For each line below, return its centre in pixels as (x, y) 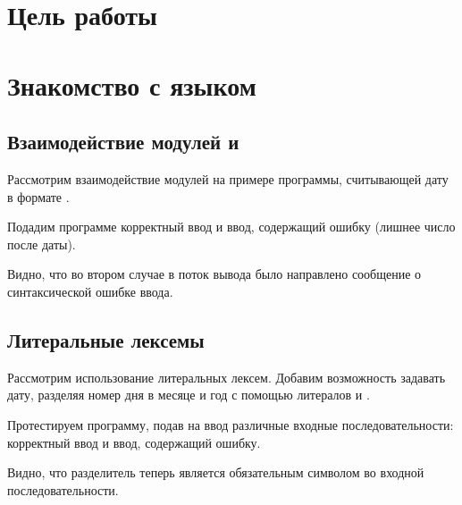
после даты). (42, 244)
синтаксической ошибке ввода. (90, 291)
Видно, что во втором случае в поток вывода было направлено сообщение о (214, 274)
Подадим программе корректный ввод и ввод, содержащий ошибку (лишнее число (231, 227)
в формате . (38, 196)
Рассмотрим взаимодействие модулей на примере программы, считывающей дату (228, 178)
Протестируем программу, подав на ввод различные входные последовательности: (231, 424)
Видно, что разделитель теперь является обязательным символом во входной (216, 472)
